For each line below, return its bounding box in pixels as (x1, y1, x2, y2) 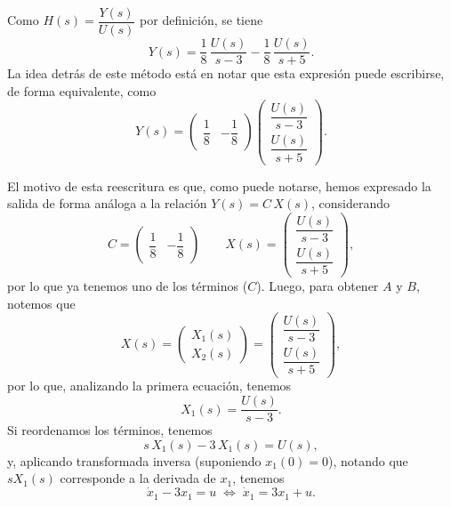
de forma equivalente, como (7, 81, 157, 100)
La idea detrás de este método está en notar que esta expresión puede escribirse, (7, 64, 445, 83)
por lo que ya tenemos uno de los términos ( (7, 277, 248, 294)
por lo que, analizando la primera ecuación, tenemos (7, 376, 292, 395)
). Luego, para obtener (256, 277, 379, 294)
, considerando (311, 194, 391, 213)
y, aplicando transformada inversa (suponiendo (7, 451, 262, 470)
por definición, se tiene (140, 11, 263, 29)
